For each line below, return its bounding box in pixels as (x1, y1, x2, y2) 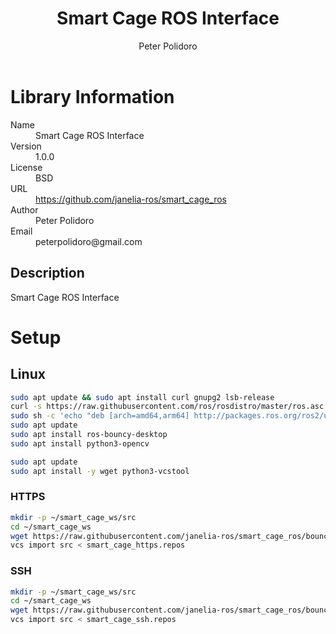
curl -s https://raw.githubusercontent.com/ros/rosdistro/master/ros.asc (10, 402, 325, 412)
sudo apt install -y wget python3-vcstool (10, 466, 190, 476)
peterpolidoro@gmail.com (35, 235, 143, 247)
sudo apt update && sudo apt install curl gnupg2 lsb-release (10, 392, 275, 402)
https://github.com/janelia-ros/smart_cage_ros (35, 193, 227, 205)
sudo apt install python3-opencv (10, 438, 150, 449)
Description (10, 265, 85, 282)
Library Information (10, 85, 175, 108)
